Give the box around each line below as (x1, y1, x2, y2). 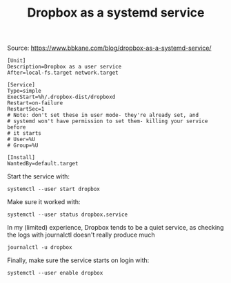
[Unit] (7, 57, 26, 64)
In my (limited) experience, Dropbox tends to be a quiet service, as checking (7, 223, 224, 232)
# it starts (7, 130, 41, 137)
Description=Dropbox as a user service (7, 64, 122, 71)
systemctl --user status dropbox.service (7, 211, 128, 219)
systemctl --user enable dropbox (7, 270, 103, 277)
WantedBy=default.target (7, 161, 79, 167)
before (7, 124, 26, 131)
